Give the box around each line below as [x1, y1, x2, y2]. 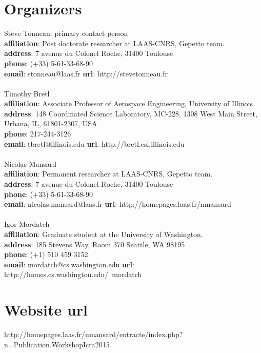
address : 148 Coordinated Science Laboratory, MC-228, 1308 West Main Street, [4, 108, 257, 119]
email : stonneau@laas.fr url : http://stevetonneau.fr [4, 68, 168, 79]
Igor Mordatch [4, 219, 50, 229]
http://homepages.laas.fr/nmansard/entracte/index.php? [4, 329, 183, 340]
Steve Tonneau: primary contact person [4, 28, 128, 38]
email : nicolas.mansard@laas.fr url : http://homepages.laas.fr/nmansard [4, 199, 231, 209]
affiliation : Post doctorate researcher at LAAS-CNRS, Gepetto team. [4, 37, 225, 48]
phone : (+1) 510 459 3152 [4, 249, 88, 260]
